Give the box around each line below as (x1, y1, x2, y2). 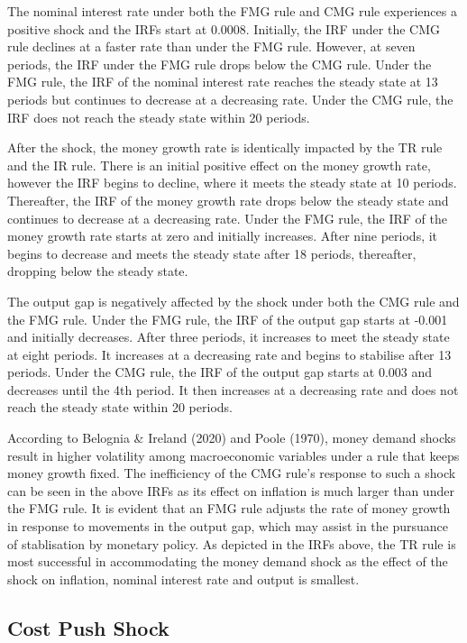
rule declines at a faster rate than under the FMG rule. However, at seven (7, 37, 416, 56)
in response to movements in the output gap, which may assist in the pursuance (7, 517, 449, 536)
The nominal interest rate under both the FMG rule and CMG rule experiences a (7, 2, 457, 20)
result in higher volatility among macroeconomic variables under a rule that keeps (7, 446, 460, 464)
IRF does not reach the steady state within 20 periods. (7, 107, 310, 126)
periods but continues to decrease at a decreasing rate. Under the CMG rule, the (7, 89, 453, 108)
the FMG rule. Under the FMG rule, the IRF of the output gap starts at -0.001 (7, 309, 448, 328)
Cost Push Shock (7, 613, 169, 641)
